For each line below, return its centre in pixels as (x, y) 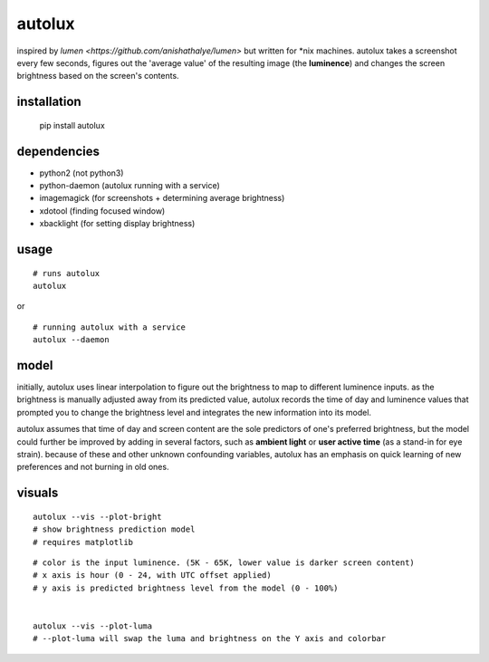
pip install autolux (72, 125)
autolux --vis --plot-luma (93, 626)
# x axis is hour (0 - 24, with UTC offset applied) (152, 576)
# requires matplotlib (83, 542)
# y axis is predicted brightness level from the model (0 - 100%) (186, 588)
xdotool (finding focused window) (102, 211)
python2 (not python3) (81, 173)
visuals (38, 493)
